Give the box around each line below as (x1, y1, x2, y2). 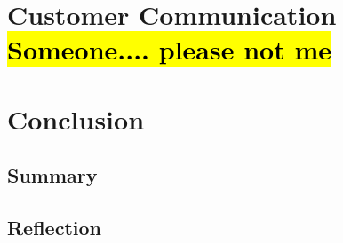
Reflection (7, 214, 101, 241)
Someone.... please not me (7, 31, 332, 67)
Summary (7, 161, 98, 189)
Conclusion (7, 100, 145, 137)
